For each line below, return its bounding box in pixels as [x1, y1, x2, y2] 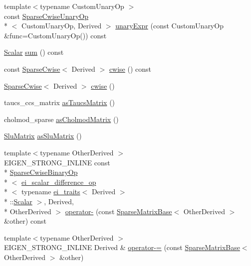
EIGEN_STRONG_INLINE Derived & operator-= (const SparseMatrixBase [4, 242, 240, 253]
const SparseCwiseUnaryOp [4, 10, 89, 21]
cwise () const [109, 63, 152, 74]
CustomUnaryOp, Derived [21, 20, 102, 31]
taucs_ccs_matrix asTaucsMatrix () [4, 97, 115, 108]
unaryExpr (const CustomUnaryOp [115, 20, 224, 31]
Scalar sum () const [4, 47, 64, 57]
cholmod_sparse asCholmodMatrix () [4, 114, 119, 124]
